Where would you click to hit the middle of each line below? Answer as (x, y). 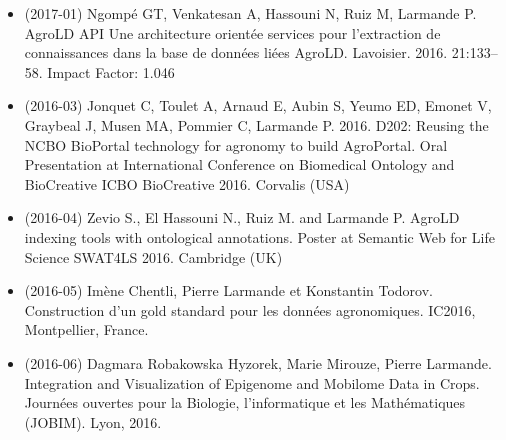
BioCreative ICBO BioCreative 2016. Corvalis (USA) (187, 183)
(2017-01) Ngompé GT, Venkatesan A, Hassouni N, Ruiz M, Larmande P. (250, 13)
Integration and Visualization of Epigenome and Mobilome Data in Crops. (252, 382)
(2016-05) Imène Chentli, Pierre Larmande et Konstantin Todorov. (228, 290)
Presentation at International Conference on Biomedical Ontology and (239, 164)
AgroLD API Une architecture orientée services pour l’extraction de (232, 32)
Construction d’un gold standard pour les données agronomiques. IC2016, (250, 309)
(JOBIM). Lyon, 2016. (93, 421)
